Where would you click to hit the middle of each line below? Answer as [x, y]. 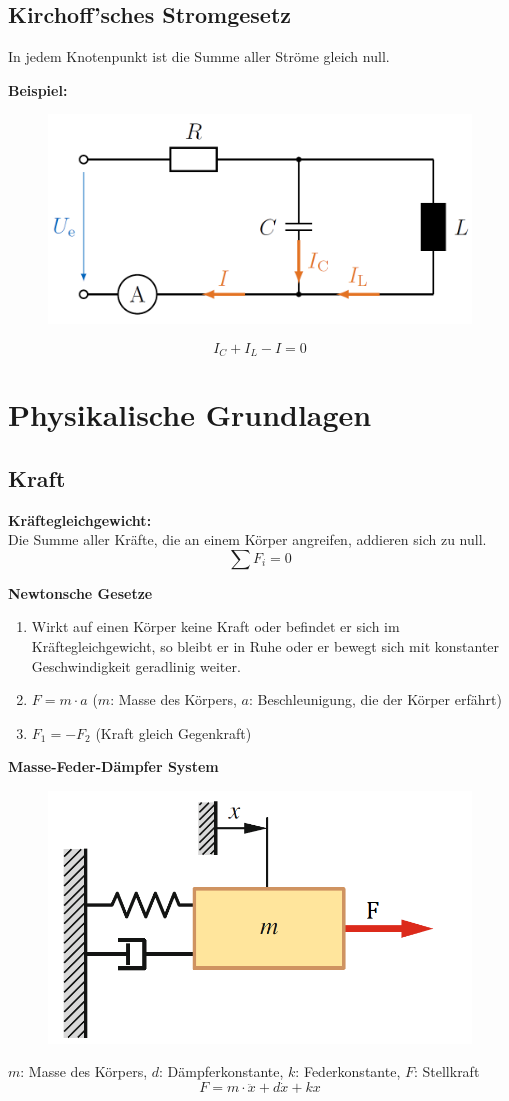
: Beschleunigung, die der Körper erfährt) [375, 699]
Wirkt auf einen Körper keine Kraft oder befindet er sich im [215, 626]
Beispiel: [38, 89]
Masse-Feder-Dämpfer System [113, 766]
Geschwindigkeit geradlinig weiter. [136, 665]
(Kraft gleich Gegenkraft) [173, 732]
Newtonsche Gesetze [80, 592]
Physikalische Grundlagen [190, 414]
